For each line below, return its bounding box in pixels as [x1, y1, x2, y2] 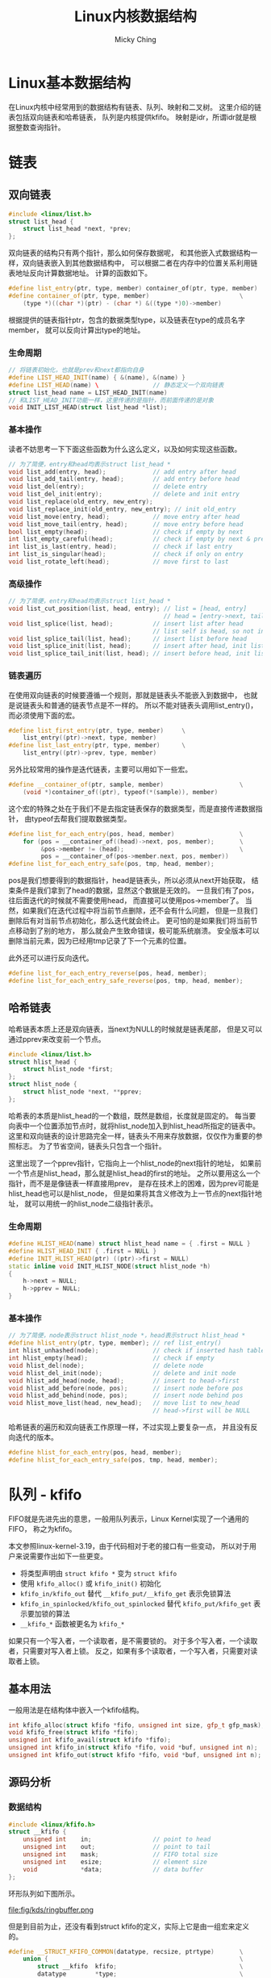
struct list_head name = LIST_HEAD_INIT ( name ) [8, 388, 168, 396]
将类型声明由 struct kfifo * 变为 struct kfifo [19, 1568, 177, 1578]
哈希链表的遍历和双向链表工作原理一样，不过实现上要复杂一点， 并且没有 [8, 1422, 251, 1432]
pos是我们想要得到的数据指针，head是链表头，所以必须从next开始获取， [8, 876, 250, 885]
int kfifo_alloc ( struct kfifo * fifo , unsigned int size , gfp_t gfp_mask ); [8, 1721, 265, 1729]
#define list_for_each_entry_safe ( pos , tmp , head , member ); [8, 860, 215, 868]
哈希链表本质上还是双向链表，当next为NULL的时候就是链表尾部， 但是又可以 [8, 1024, 263, 1034]
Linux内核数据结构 [73, 7, 198, 26]
